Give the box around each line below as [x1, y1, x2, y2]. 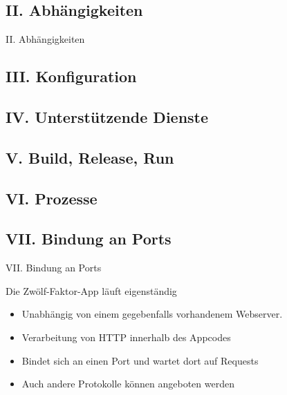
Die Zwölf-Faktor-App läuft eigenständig [6, 283, 177, 298]
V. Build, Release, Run [6, 146, 174, 168]
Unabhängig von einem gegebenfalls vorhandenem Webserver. [21, 307, 283, 321]
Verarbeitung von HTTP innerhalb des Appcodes [21, 329, 231, 344]
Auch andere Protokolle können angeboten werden [21, 376, 234, 391]
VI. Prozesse [6, 187, 98, 209]
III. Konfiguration [6, 66, 137, 87]
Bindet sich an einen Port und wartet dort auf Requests [21, 353, 259, 367]
